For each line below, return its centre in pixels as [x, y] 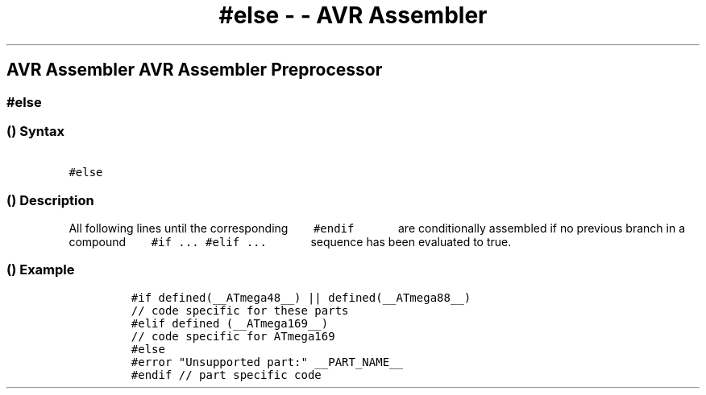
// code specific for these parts [240, 310]
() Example [41, 270]
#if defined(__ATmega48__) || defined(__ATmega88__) [301, 297]
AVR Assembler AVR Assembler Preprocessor [195, 70]
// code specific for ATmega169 [233, 336]
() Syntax [36, 131]
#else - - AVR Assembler [353, 15]
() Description [50, 200]
